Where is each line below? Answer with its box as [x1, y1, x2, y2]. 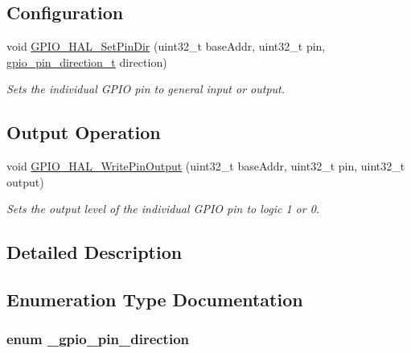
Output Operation [6, 120, 161, 145]
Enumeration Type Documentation [6, 287, 303, 312]
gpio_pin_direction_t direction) [6, 53, 167, 70]
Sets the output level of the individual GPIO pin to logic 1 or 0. [6, 200, 320, 217]
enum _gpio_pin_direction [6, 329, 190, 349]
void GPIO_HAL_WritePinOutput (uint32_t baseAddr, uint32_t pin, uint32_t [6, 158, 405, 174]
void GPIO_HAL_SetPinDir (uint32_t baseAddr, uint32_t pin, [6, 38, 326, 55]
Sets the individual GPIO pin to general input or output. [6, 80, 285, 97]
